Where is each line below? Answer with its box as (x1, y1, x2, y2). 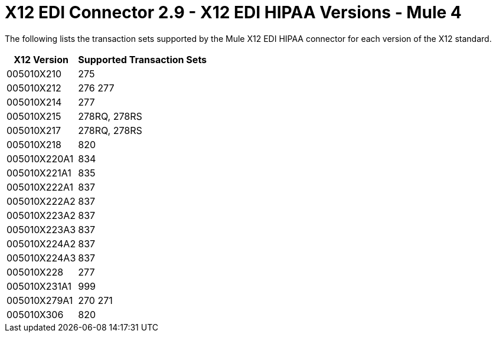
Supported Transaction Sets (78, 53, 207, 66)
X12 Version (14, 53, 68, 66)
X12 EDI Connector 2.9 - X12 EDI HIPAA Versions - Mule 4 (5, 2, 462, 22)
